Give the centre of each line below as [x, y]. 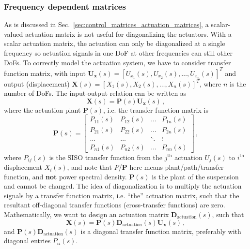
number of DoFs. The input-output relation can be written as [95, 93]
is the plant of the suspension [195, 176]
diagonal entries [27, 241]
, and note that [90, 167]
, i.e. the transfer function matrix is [156, 110]
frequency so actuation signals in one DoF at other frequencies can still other [118, 53]
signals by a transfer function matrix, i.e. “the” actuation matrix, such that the [122, 195]
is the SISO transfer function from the [106, 157]
